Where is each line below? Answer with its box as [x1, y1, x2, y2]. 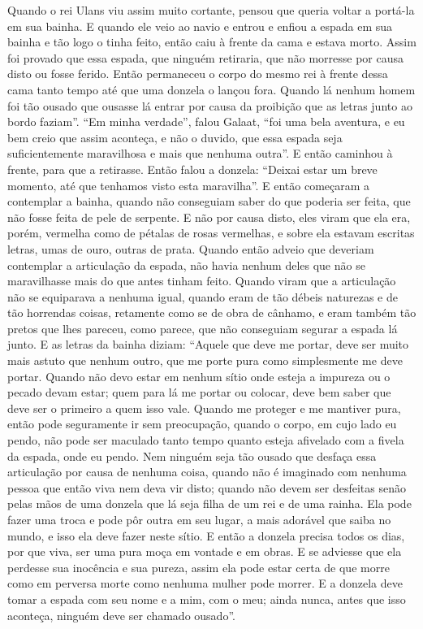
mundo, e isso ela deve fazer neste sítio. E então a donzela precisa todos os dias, [7, 527, 405, 544]
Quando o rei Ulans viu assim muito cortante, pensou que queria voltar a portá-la [7, 2, 415, 18]
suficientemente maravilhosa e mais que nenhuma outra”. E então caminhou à [7, 145, 393, 162]
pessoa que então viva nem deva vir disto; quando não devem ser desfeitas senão [7, 479, 406, 496]
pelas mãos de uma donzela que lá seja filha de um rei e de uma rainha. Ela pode [7, 495, 412, 512]
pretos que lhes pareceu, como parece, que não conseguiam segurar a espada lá [7, 319, 398, 336]
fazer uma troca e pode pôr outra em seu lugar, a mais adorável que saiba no [7, 511, 391, 527]
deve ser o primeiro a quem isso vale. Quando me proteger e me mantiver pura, [7, 399, 401, 416]
